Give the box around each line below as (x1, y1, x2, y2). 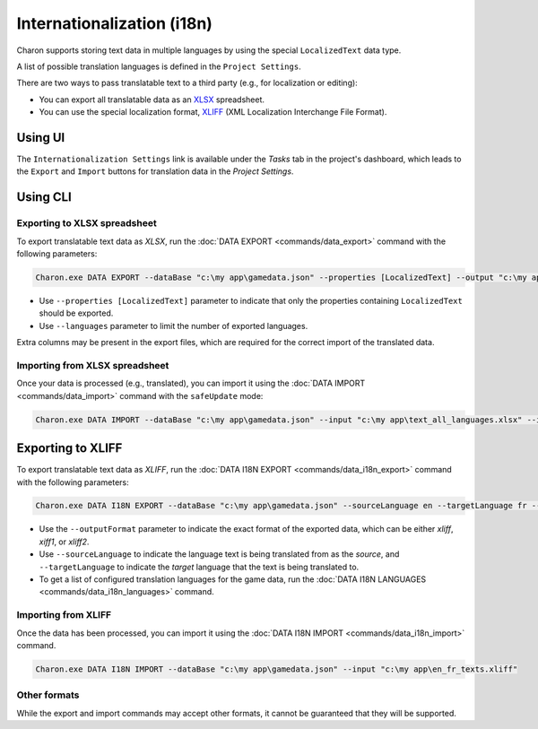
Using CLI (16, 189, 72, 205)
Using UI (16, 130, 65, 145)
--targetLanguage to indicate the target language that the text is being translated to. (39, 561, 360, 572)
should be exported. (39, 308, 114, 318)
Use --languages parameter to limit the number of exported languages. (39, 320, 308, 331)
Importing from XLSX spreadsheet (16, 359, 169, 371)
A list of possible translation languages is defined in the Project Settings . (16, 61, 301, 72)
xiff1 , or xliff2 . (39, 536, 90, 547)
